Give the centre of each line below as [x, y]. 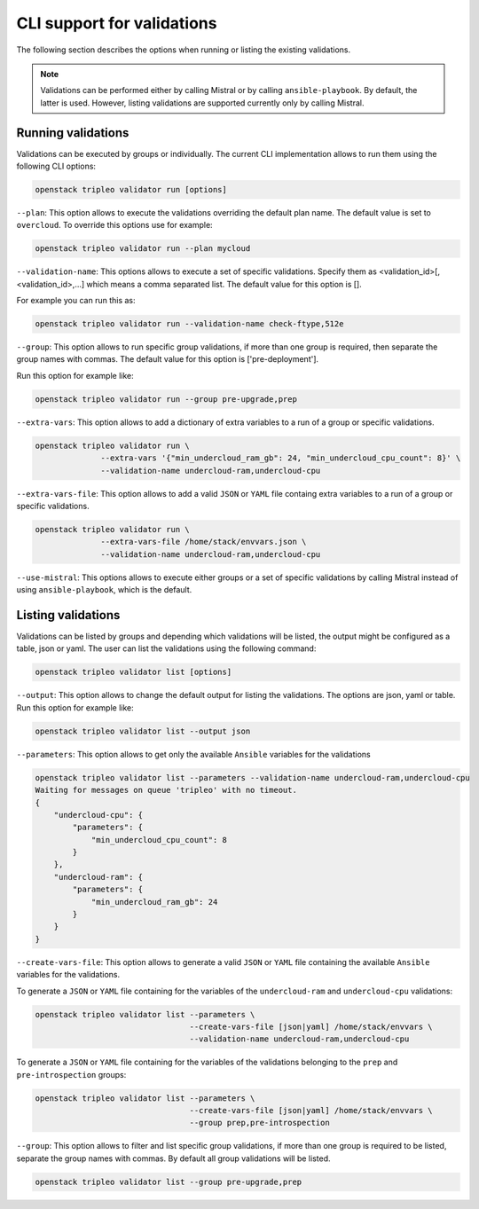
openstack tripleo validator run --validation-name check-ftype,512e [189, 324]
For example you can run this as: [76, 301]
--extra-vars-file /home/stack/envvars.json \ [204, 542]
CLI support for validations [117, 23]
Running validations [73, 133]
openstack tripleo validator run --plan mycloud [143, 249]
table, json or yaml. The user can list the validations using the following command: [166, 648]
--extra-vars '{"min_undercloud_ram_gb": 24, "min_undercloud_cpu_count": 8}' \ [281, 458]
